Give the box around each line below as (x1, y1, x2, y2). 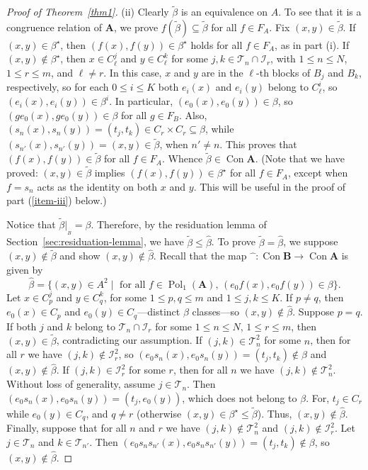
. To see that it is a (278, 4, 362, 19)
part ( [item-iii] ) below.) (6, 193, 107, 208)
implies (94, 165, 125, 180)
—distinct (137, 304, 180, 319)
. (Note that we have (255, 151, 345, 166)
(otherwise (137, 405, 182, 420)
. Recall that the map (153, 248, 247, 263)
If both (6, 318, 37, 333)
